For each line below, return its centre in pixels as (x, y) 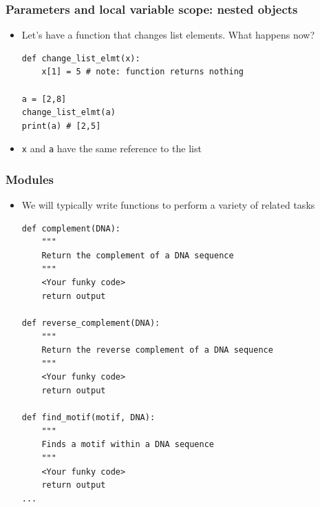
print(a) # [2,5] (61, 126)
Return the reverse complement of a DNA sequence (157, 350)
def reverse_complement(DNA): (91, 323)
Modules (30, 179)
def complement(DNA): (71, 228)
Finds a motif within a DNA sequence (128, 445)
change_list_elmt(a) (68, 113)
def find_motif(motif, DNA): (88, 418)
